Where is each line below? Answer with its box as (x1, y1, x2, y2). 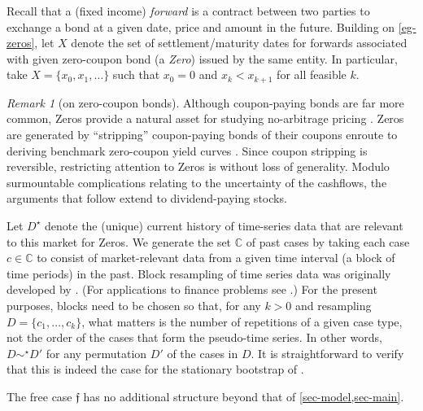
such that (112, 66, 160, 83)
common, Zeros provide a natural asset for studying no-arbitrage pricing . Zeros (7, 110, 404, 127)
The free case (7, 387, 72, 404)
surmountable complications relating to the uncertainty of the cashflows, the (7, 173, 387, 190)
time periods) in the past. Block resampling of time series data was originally (7, 265, 391, 282)
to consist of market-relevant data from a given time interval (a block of (37, 249, 395, 266)
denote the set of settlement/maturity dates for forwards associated (71, 34, 408, 51)
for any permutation (46, 344, 147, 361)
